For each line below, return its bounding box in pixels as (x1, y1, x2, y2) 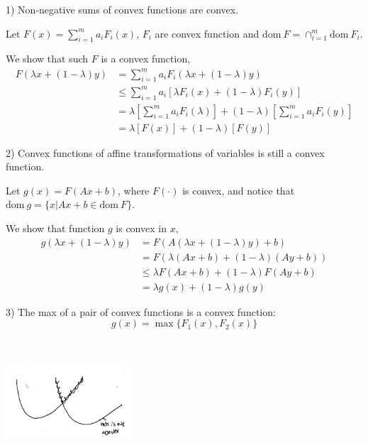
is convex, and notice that (182, 182, 295, 197)
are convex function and (155, 26, 260, 40)
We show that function (6, 221, 105, 236)
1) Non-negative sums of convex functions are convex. (6, 2, 239, 16)
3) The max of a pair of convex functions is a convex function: (6, 304, 276, 319)
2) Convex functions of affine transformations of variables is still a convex (6, 145, 325, 160)
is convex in (116, 221, 167, 236)
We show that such (6, 51, 89, 66)
